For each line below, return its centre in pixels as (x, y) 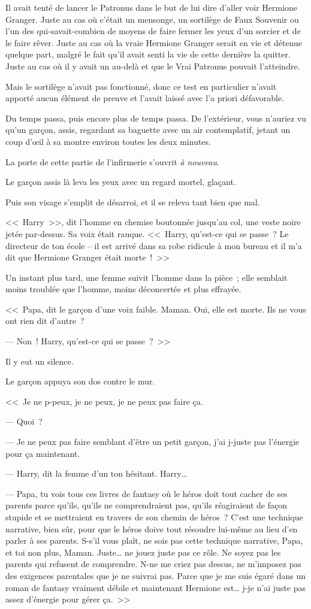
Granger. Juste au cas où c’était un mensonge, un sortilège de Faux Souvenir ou (152, 19)
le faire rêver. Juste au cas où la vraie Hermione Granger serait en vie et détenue (154, 42)
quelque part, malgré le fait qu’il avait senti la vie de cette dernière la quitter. (148, 54)
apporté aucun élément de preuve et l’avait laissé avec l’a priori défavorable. (145, 98)
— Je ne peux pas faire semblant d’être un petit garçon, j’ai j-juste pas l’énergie (153, 442)
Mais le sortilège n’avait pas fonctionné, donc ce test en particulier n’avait (141, 86)
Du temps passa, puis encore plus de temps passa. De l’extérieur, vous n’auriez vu (156, 118)
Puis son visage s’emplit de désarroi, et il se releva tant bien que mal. (133, 202)
